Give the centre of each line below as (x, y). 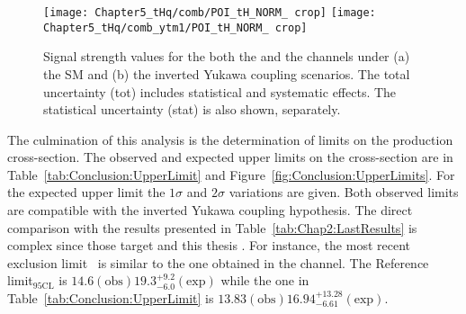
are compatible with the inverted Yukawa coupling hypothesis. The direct (210, 210)
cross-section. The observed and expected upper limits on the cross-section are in (230, 157)
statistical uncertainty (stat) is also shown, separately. (192, 109)
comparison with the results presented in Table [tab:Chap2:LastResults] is (212, 227)
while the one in (265, 280)
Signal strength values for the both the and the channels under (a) (227, 56)
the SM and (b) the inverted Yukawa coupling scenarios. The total (227, 73)
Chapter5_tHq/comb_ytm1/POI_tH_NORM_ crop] (175, 27)
